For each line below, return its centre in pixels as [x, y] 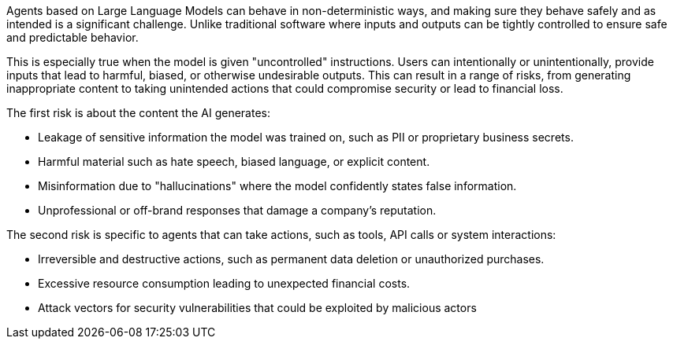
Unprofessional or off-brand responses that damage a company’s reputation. [237, 210]
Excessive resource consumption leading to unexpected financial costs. [224, 283]
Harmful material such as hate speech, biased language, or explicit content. [234, 161]
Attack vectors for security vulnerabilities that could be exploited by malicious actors [257, 308]
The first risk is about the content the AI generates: [138, 113]
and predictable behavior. [73, 37]
